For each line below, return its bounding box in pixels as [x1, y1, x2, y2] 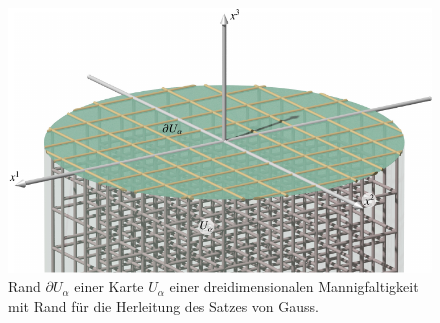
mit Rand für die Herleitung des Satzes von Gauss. [8, 295, 320, 316]
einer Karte [74, 276, 144, 297]
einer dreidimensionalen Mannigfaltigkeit [169, 276, 419, 297]
